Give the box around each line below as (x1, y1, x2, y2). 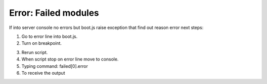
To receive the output (21, 70, 65, 76)
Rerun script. (21, 49, 48, 55)
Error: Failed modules (9, 7, 99, 18)
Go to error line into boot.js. (21, 33, 78, 39)
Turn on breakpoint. (21, 40, 62, 46)
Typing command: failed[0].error (21, 63, 89, 69)
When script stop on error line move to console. (21, 56, 119, 62)
